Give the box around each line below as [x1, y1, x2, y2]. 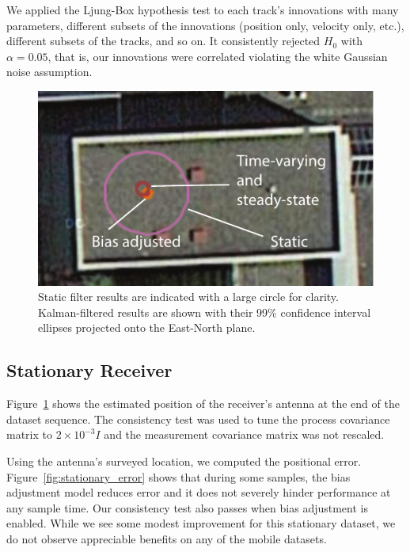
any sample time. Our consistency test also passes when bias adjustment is [6, 499, 368, 516]
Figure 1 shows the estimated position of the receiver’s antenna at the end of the [6, 395, 400, 412]
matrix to [6, 426, 52, 443]
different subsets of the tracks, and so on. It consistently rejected [6, 32, 321, 49]
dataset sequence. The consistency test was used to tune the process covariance [6, 410, 390, 427]
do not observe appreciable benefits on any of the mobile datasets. [6, 530, 327, 546]
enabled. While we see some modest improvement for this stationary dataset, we [6, 515, 396, 531]
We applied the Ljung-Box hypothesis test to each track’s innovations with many [6, 2, 399, 17]
